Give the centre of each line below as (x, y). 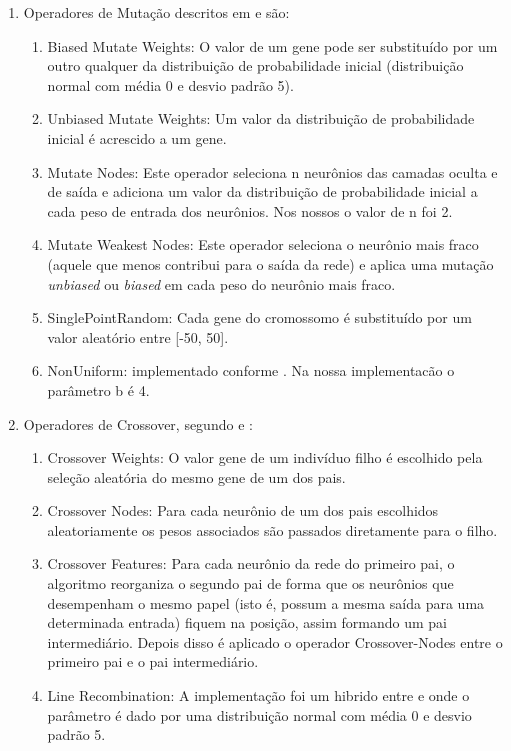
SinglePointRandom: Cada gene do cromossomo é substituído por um (259, 317)
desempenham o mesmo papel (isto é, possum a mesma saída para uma (266, 602)
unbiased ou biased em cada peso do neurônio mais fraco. (221, 283)
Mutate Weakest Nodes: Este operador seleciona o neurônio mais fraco (263, 244)
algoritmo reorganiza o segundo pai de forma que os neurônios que (250, 583)
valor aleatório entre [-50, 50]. (138, 336)
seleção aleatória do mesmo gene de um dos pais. (196, 476)
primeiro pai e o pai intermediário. (153, 661)
